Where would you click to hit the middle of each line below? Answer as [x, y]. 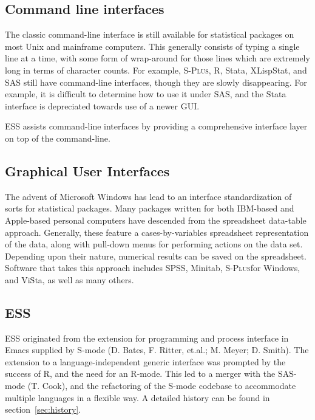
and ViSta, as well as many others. [69, 279]
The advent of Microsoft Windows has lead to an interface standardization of [148, 196]
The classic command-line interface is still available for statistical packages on [150, 34]
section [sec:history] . [43, 409]
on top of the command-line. [58, 138]
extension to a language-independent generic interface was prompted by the [145, 361]
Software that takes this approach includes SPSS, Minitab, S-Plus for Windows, [153, 268]
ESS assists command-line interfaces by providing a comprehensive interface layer [156, 126]
